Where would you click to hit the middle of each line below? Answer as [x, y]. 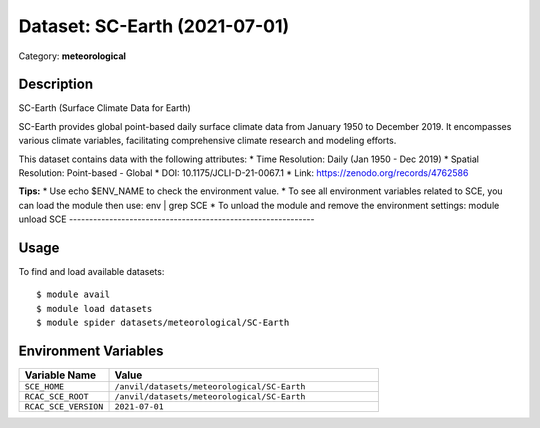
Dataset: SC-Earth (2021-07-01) [154, 26]
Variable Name [60, 375]
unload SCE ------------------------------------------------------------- [166, 219]
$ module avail [73, 294]
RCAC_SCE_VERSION [64, 406]
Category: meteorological [72, 56]
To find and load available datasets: [91, 272]
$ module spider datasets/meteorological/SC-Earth [163, 323]
